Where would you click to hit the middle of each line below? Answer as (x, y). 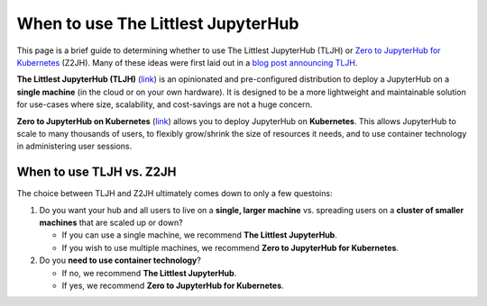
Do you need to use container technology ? (120, 260)
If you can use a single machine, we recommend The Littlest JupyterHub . (199, 235)
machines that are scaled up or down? (111, 222)
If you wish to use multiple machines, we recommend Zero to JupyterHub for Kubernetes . (230, 247)
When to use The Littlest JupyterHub (158, 23)
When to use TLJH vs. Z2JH (96, 172)
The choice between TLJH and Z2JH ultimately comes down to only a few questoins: (175, 193)
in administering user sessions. (74, 146)
